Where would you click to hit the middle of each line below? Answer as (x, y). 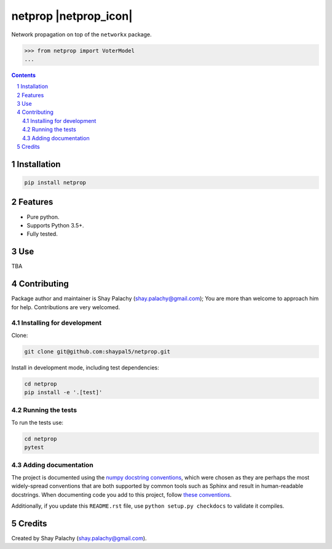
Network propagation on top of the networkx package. (81, 34)
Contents (24, 75)
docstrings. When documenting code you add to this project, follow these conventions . (121, 494)
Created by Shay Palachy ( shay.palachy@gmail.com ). (79, 538)
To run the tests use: (38, 422)
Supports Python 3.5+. (55, 225)
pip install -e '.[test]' (63, 393)
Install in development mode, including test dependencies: (85, 367)
